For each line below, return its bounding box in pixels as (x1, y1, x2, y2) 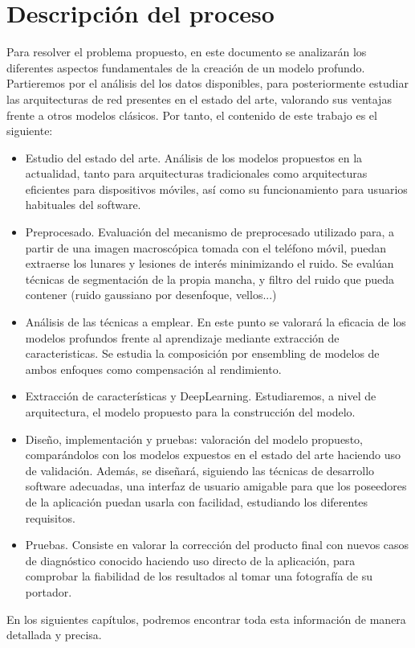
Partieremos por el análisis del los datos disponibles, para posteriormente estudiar (6, 75, 409, 92)
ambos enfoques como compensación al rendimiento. (25, 360, 282, 377)
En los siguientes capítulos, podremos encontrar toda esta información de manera (6, 610, 406, 627)
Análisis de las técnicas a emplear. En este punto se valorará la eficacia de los (25, 314, 406, 330)
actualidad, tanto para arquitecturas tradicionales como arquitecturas (25, 165, 368, 182)
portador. (25, 583, 72, 600)
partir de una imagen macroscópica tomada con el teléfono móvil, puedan (25, 239, 387, 256)
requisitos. (25, 509, 75, 526)
